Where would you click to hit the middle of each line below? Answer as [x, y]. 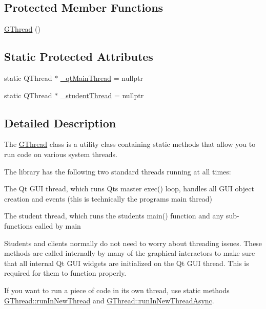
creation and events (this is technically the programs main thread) [108, 198]
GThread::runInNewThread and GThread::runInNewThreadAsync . [109, 300]
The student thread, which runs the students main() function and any [114, 216]
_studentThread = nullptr [102, 95]
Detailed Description [60, 123]
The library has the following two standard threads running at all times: [118, 171]
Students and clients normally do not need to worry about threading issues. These [133, 243]
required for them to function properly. [65, 273]
